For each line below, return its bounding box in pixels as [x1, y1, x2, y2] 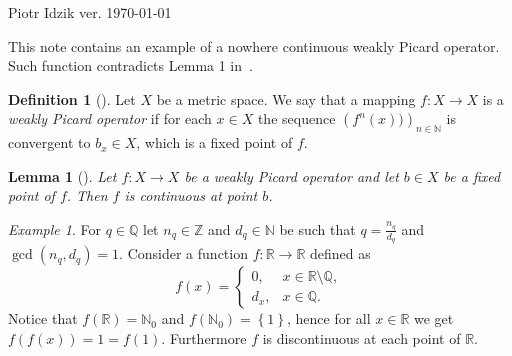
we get [414, 308, 454, 329]
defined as [310, 243, 371, 264]
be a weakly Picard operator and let [184, 165, 399, 186]
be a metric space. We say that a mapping [156, 88, 416, 109]
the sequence [257, 108, 336, 129]
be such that [279, 218, 356, 239]
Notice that [8, 308, 78, 329]
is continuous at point [124, 185, 258, 206]
